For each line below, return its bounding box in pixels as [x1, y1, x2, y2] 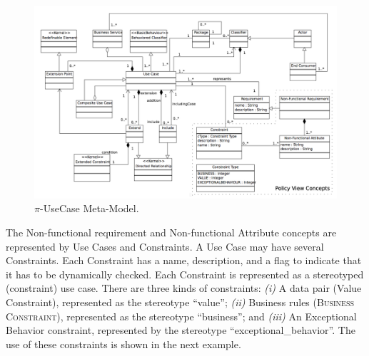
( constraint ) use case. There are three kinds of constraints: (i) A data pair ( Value [6, 281, 362, 295]
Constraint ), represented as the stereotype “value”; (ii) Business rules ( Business [6, 294, 354, 309]
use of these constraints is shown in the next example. [6, 336, 241, 351]
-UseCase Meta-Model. [39, 201, 139, 216]
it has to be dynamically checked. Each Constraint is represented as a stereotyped [6, 266, 364, 281]
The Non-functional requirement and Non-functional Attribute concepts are [6, 224, 337, 239]
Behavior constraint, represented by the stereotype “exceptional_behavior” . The [6, 323, 355, 337]
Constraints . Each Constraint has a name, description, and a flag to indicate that [6, 253, 362, 268]
